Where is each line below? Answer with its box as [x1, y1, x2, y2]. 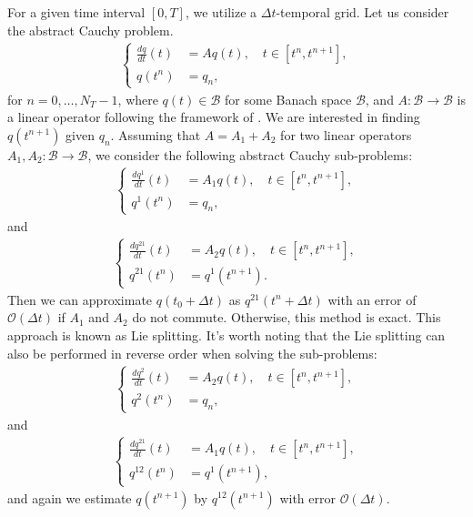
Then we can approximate [7, 289, 153, 309]
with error [279, 488, 336, 507]
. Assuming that [110, 125, 201, 144]
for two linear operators [280, 125, 412, 144]
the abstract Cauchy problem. [7, 20, 174, 39]
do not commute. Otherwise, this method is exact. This [132, 308, 441, 327]
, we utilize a [185, 3, 257, 21]
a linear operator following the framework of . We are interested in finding [7, 107, 420, 127]
